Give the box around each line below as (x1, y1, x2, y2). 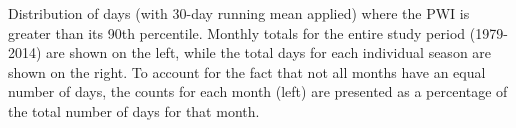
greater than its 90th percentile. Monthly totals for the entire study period (8, 22, 466, 43)
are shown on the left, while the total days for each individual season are (46, 42, 492, 63)
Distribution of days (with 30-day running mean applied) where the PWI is (8, 3, 470, 23)
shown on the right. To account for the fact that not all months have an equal (8, 61, 486, 82)
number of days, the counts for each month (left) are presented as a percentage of (8, 81, 508, 102)
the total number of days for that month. (8, 100, 260, 121)
